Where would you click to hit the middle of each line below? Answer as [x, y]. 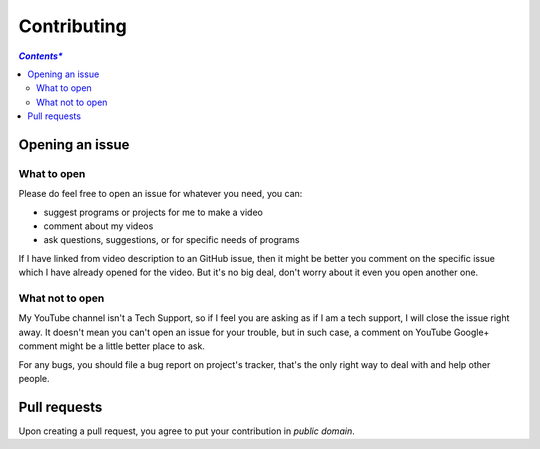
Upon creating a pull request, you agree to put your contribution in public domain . [186, 431]
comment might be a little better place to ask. [111, 346]
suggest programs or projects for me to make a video [153, 212]
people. [34, 378]
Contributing [72, 26]
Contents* [41, 56]
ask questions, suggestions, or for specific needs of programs [171, 240]
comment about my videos [98, 226]
